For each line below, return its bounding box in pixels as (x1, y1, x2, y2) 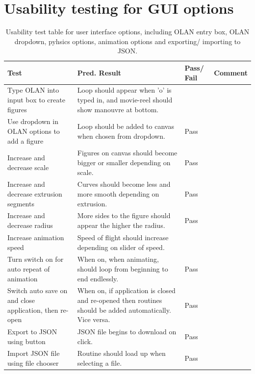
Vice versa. (77, 314, 110, 324)
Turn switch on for (7, 254, 64, 264)
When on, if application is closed (77, 285, 176, 296)
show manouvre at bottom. (77, 104, 159, 114)
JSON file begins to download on (77, 326, 177, 336)
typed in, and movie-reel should (77, 94, 173, 104)
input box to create (7, 94, 65, 104)
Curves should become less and (77, 179, 171, 189)
